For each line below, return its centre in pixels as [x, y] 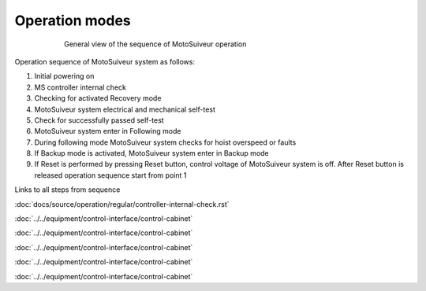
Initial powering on [64, 76]
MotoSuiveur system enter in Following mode [108, 131]
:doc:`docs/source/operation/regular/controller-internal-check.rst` [122, 204]
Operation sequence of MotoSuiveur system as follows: [105, 61]
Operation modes [73, 20]
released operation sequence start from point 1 [110, 175]
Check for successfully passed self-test [99, 120]
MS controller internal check [80, 87]
